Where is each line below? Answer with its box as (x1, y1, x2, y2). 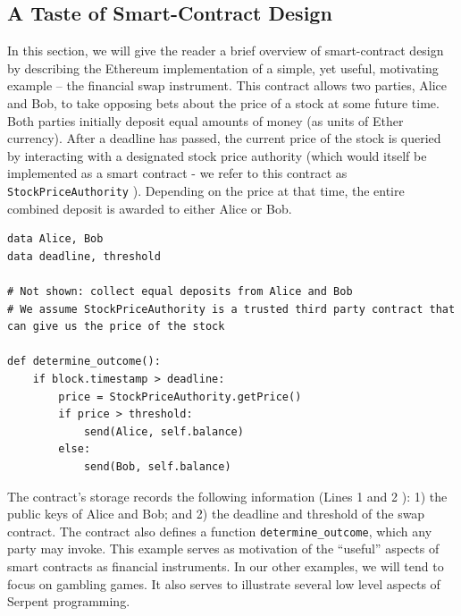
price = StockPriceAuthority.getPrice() (58, 390, 302, 403)
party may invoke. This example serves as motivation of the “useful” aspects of (7, 539, 440, 558)
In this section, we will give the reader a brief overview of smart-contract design (7, 41, 444, 60)
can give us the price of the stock (7, 320, 225, 333)
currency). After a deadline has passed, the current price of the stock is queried (7, 129, 441, 148)
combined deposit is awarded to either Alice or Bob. (7, 198, 292, 217)
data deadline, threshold (7, 249, 161, 263)
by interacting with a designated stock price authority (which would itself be (7, 146, 427, 165)
